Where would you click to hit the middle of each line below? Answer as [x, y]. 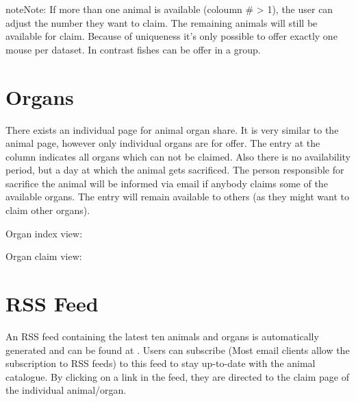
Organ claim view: [44, 256]
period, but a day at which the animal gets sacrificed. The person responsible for [175, 170]
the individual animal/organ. [66, 390]
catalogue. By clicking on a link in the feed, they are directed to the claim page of [177, 376]
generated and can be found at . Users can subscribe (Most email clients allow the [178, 350]
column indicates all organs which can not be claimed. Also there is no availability [178, 156]
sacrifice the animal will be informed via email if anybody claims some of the [167, 183]
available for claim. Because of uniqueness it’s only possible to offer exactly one [171, 36]
